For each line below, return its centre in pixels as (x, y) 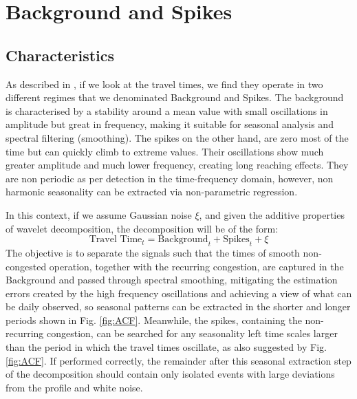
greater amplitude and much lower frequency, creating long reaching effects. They (177, 165)
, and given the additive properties (272, 214)
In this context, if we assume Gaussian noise (99, 214)
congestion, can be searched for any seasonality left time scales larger (192, 333)
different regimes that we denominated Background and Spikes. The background (175, 97)
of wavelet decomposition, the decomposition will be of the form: (142, 228)
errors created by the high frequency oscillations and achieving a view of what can (179, 293)
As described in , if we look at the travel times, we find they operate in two (164, 84)
